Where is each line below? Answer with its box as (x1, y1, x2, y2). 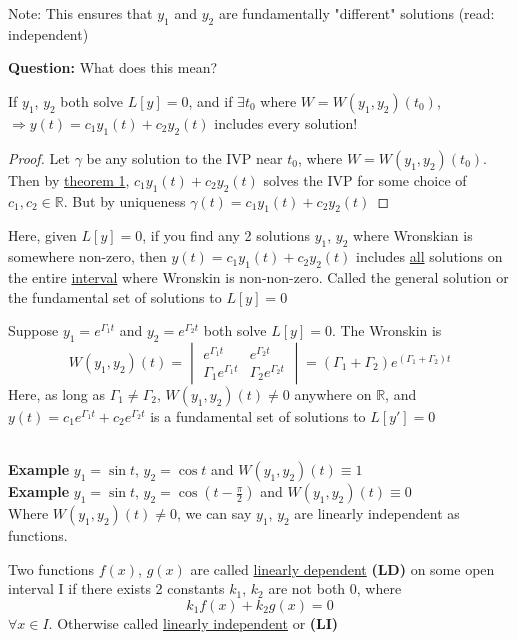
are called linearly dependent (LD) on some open (190, 558, 495, 579)
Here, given (8, 225, 77, 246)
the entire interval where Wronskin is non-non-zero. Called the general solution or (8, 266, 509, 287)
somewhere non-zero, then (8, 246, 167, 267)
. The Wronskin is (331, 320, 442, 341)
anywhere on (294, 383, 372, 404)
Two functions (8, 558, 95, 579)
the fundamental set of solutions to (8, 286, 222, 307)
